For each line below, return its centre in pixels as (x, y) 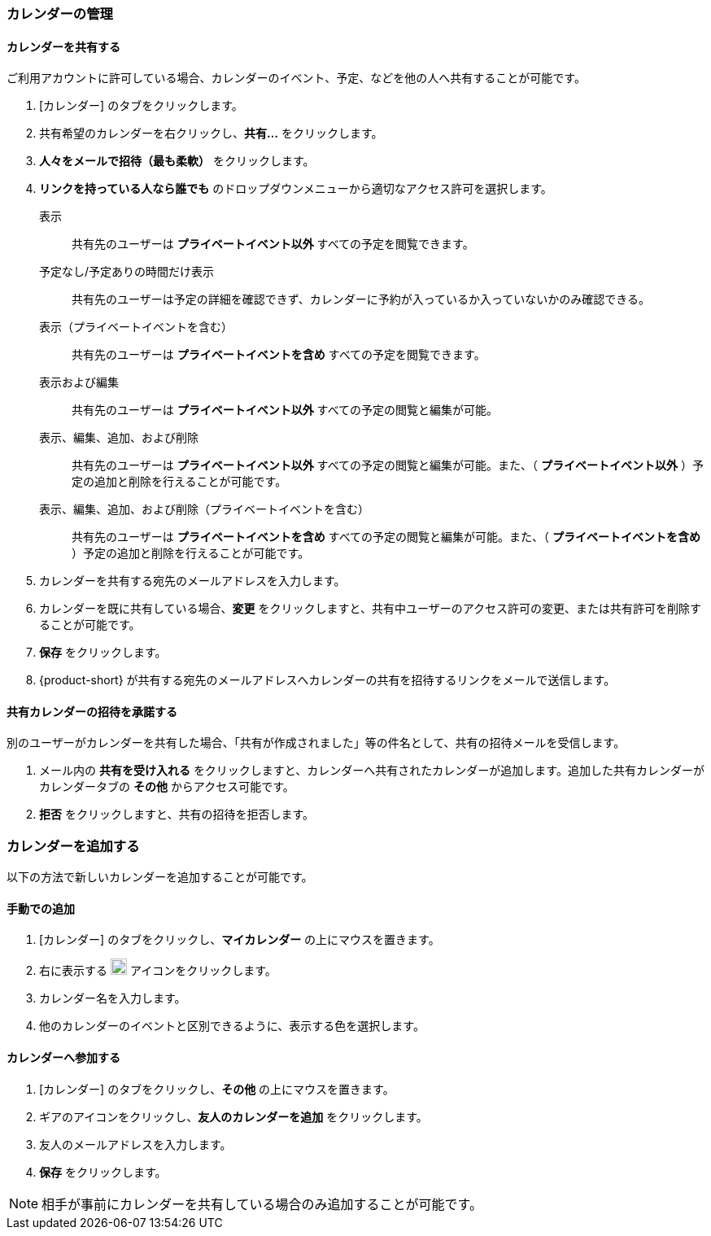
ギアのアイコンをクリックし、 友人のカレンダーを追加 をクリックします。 (233, 1116)
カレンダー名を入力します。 (113, 998)
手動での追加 (41, 908)
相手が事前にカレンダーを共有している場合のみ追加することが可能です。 (262, 1204)
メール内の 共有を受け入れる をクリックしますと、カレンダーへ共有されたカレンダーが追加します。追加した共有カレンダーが (372, 771)
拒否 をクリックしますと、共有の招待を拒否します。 (177, 815)
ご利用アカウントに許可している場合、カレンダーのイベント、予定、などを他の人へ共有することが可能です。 (296, 78)
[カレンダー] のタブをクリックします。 (141, 106)
